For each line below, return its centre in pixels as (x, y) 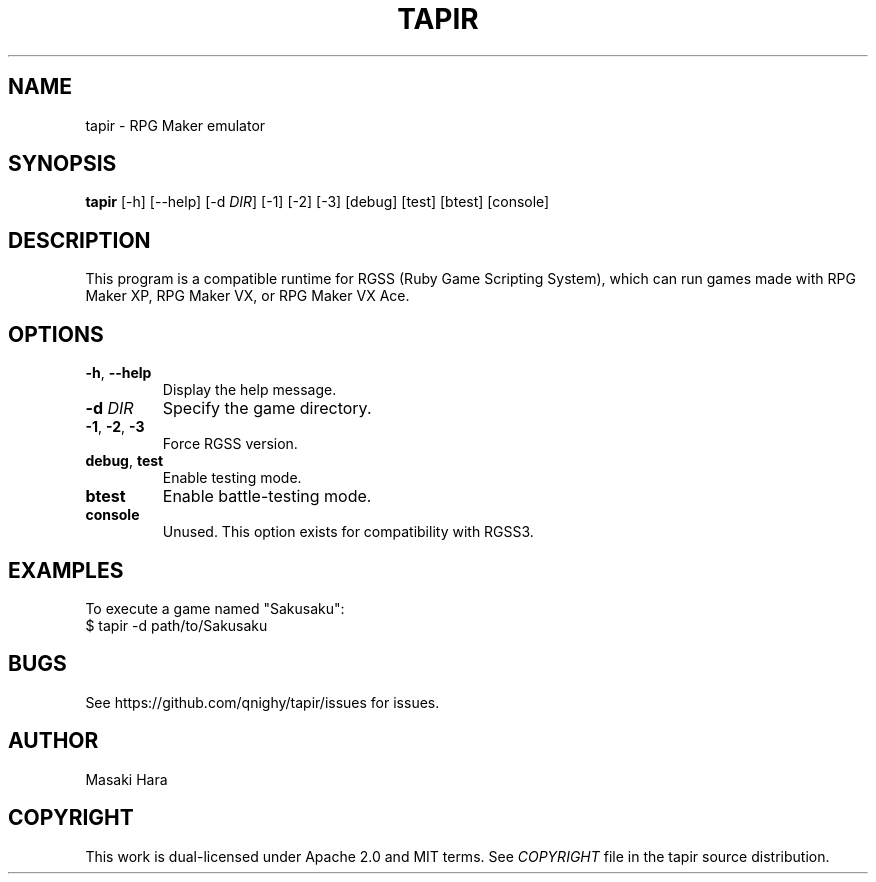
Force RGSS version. (230, 444)
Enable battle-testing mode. (267, 496)
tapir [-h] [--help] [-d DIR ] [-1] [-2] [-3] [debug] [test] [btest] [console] (317, 202)
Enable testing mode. (232, 478)
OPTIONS (56, 334)
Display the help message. (249, 390)
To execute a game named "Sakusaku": (215, 608)
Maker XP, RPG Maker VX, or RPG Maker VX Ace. (247, 296)
